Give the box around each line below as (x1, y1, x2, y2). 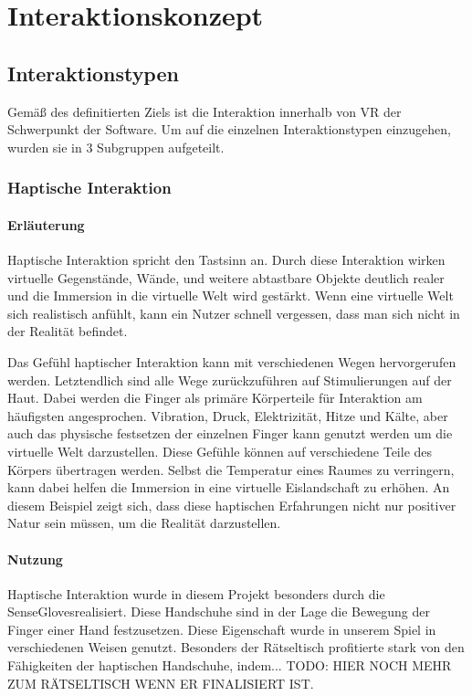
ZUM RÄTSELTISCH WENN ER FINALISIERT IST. (7, 673, 314, 692)
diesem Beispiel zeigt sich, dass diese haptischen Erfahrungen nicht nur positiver (7, 495, 456, 514)
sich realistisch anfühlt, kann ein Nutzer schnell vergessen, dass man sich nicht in (7, 303, 460, 322)
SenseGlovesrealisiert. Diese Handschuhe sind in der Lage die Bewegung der (7, 602, 430, 621)
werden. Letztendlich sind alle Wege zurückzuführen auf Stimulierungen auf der (7, 370, 452, 389)
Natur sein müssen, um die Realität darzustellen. (7, 513, 281, 533)
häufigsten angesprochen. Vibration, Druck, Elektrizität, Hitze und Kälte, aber (7, 406, 448, 425)
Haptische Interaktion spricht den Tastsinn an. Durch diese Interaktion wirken (7, 250, 446, 269)
